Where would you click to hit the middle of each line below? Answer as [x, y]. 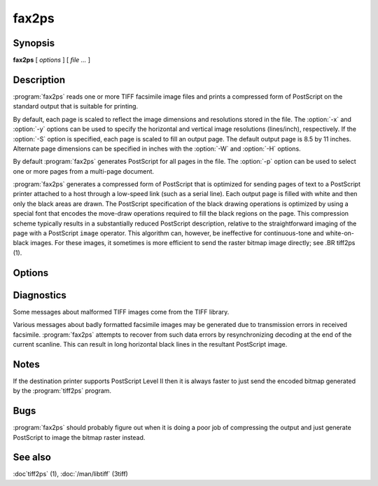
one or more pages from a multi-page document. [83, 171]
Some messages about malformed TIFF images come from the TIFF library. [121, 312]
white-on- [340, 233]
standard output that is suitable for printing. [76, 106]
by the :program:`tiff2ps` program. [62, 391]
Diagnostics [40, 295]
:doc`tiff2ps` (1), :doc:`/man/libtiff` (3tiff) [71, 474]
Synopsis [34, 43]
